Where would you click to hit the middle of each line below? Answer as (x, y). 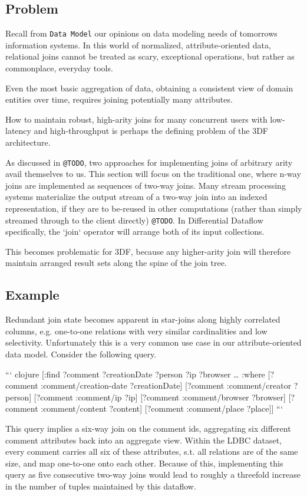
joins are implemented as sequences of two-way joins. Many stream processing (146, 185)
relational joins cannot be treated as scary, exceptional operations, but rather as (150, 56)
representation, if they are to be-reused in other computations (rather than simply (154, 208)
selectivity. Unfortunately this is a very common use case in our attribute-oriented (153, 342)
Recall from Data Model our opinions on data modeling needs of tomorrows (141, 33)
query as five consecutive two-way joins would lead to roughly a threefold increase (153, 474)
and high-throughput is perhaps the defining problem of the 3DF (151, 131)
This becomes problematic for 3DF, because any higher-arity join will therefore (148, 251)
